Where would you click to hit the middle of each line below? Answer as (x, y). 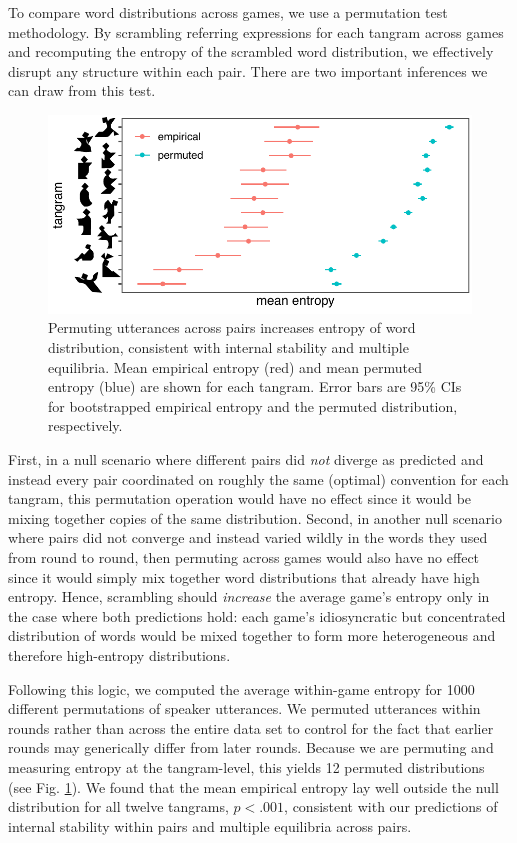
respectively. (85, 425)
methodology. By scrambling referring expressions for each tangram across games (256, 31)
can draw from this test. (82, 90)
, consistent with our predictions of (391, 806)
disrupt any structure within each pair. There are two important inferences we (248, 70)
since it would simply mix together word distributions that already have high (244, 576)
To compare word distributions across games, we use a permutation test (228, 12)
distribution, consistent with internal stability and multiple (228, 347)
